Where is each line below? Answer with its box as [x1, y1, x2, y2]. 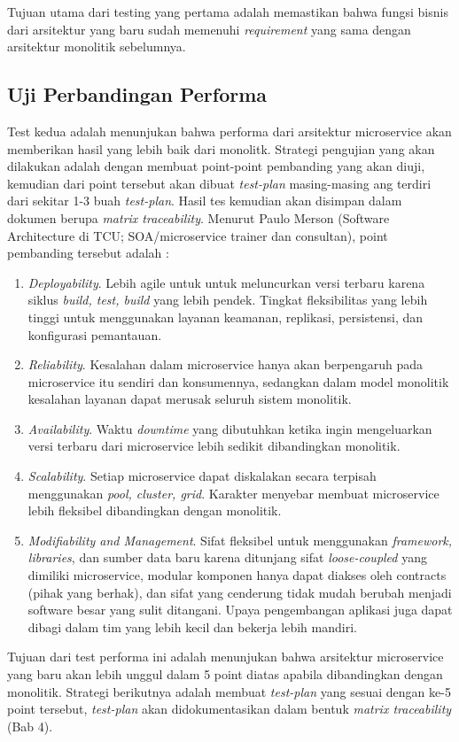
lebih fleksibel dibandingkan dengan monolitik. [27, 501, 282, 520]
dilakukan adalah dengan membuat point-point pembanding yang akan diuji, [7, 157, 425, 175]
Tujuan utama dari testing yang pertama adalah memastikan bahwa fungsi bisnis [7, 3, 448, 20]
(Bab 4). [7, 716, 53, 735]
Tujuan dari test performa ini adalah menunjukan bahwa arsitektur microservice [7, 647, 444, 666]
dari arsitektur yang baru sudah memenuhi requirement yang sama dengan [7, 19, 411, 38]
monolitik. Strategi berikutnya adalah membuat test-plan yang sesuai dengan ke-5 [7, 682, 451, 700]
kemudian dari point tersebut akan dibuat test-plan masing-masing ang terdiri [7, 174, 432, 192]
